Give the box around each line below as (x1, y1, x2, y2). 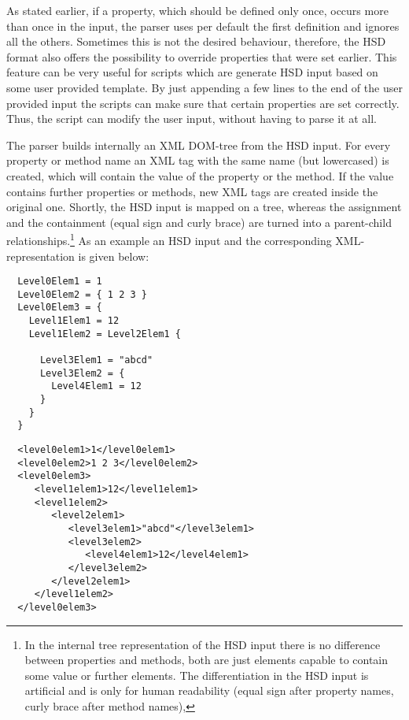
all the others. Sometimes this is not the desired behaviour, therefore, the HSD (6, 33, 386, 50)
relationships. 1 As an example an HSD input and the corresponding (6, 230, 332, 248)
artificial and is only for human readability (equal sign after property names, (24, 682, 394, 699)
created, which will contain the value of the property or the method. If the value (6, 167, 394, 184)
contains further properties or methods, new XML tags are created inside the (6, 183, 378, 199)
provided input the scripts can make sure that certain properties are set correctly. (6, 95, 400, 111)
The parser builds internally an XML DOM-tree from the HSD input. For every (6, 136, 391, 153)
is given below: (78, 247, 149, 264)
